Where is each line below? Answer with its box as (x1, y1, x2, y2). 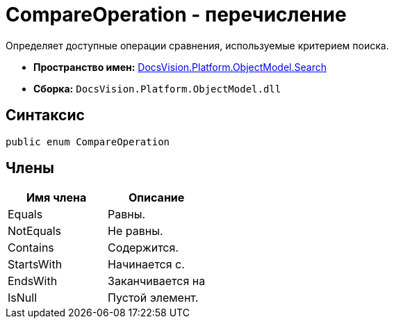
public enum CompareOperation (6, 136, 170, 147)
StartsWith (8, 257, 63, 272)
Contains (8, 241, 54, 255)
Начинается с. (108, 257, 185, 272)
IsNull (8, 291, 38, 305)
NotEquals (8, 224, 62, 238)
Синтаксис (6, 106, 85, 124)
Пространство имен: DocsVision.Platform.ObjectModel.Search (33, 60, 327, 73)
